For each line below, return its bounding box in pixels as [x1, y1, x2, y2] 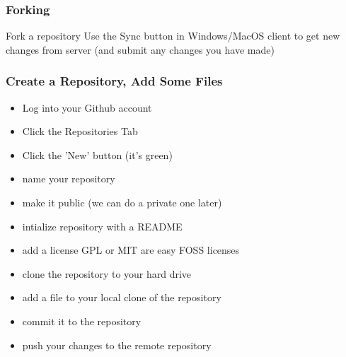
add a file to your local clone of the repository [22, 290, 221, 305]
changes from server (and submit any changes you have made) [6, 42, 275, 57]
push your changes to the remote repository [22, 337, 212, 352]
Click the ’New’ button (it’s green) [22, 147, 173, 162]
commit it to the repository [22, 313, 142, 328]
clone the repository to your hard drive [22, 266, 192, 281]
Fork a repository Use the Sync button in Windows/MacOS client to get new [6, 28, 340, 43]
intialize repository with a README [22, 218, 183, 233]
